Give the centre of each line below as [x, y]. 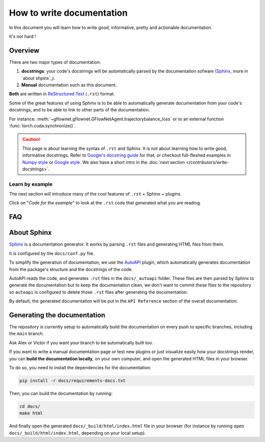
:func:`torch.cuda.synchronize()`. [42, 126]
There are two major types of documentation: [55, 62]
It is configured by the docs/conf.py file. [52, 253]
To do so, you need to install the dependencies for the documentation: [80, 367]
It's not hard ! [23, 36]
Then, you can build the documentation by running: [61, 393]
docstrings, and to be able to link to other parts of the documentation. [79, 110]
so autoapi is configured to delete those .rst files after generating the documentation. [99, 292]
